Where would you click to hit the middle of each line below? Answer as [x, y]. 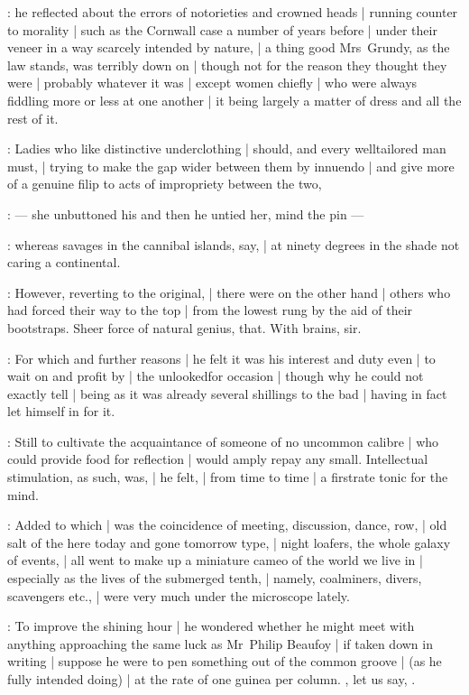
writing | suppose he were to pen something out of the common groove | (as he [225, 661]
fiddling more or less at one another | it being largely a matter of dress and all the [234, 100]
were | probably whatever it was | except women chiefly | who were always [212, 83]
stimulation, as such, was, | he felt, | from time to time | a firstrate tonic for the [228, 477]
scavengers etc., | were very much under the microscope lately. [179, 595]
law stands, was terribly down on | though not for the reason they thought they [227, 65]
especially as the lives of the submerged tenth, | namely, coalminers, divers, [215, 578]
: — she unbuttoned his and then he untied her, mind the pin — [186, 213]
